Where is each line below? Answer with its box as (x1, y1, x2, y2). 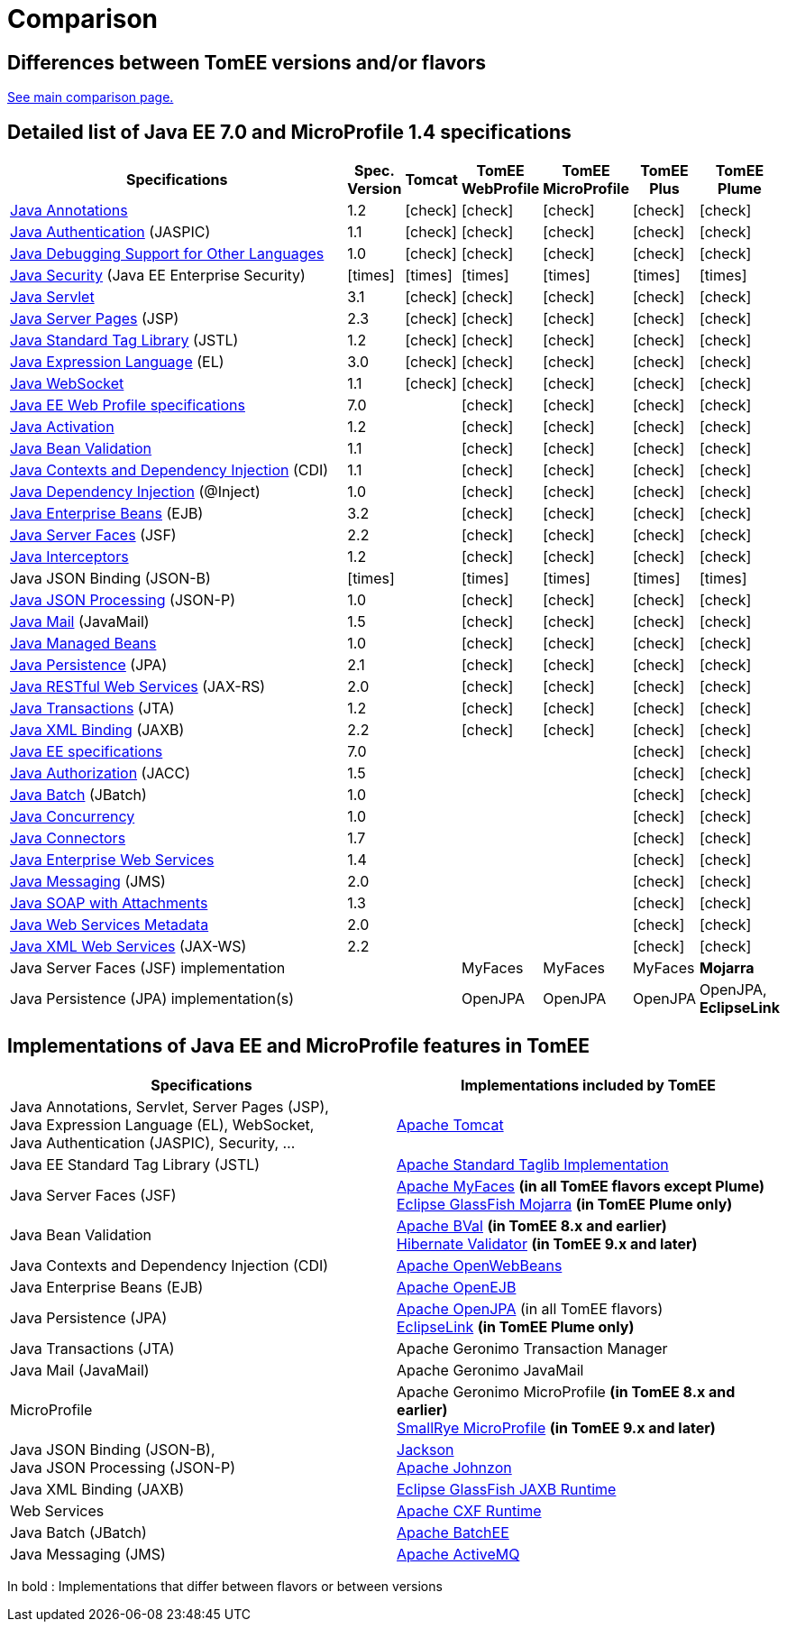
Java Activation (10, 418, 114, 437)
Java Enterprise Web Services (10, 851, 215, 870)
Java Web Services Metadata (10, 916, 209, 934)
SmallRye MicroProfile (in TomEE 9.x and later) (397, 1418, 716, 1437)
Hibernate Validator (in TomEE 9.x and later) (397, 1234, 698, 1253)
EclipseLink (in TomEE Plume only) (397, 1317, 635, 1336)
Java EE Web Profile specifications (10, 396, 245, 415)
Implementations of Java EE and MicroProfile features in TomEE (7, 1035, 590, 1058)
